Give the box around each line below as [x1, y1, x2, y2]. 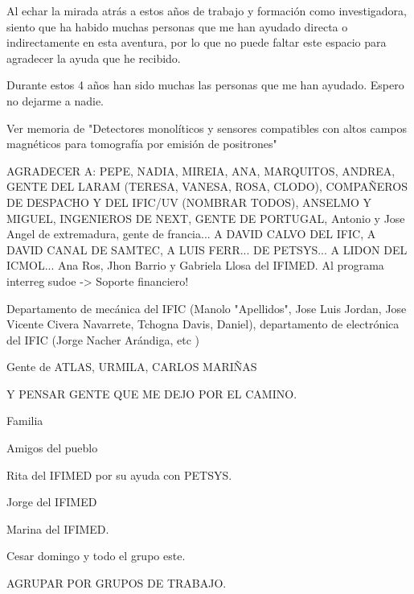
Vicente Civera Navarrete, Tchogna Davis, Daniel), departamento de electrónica [6, 316, 400, 332]
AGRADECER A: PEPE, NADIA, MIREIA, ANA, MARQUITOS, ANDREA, [6, 162, 396, 179]
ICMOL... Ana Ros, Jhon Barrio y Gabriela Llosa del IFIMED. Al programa [6, 257, 384, 274]
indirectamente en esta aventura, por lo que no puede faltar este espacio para [6, 34, 387, 51]
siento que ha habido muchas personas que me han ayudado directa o [6, 18, 348, 35]
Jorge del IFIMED [6, 493, 97, 510]
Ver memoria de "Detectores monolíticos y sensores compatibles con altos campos [6, 119, 408, 136]
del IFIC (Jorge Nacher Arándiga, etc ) [6, 331, 200, 348]
